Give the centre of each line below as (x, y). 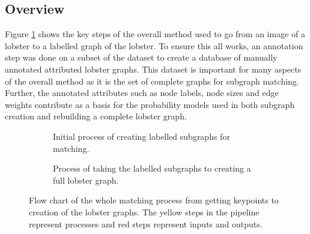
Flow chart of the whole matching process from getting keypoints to (154, 200)
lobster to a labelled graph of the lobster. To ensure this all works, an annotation (154, 45)
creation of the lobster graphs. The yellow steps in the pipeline (144, 211)
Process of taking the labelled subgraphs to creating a (152, 168)
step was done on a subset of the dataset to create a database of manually (141, 57)
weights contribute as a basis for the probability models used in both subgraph (150, 104)
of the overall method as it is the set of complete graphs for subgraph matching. (152, 81)
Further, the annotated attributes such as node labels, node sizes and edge (142, 93)
